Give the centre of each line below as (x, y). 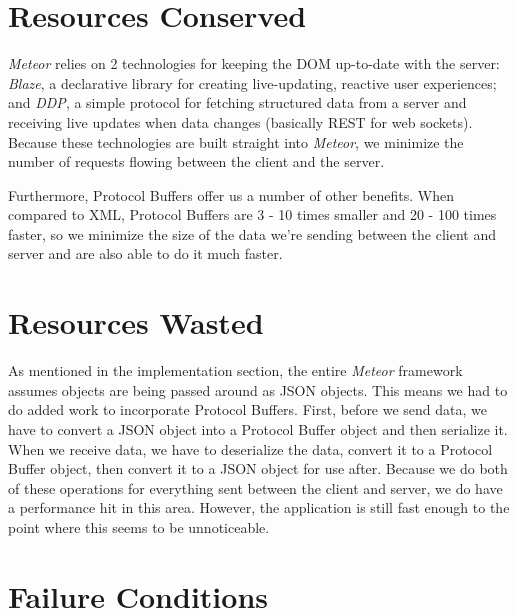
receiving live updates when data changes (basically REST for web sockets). (240, 121)
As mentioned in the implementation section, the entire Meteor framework (235, 370)
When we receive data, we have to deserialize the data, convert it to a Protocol (250, 448)
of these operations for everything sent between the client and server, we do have (255, 487)
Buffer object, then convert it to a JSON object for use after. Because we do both (258, 468)
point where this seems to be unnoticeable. (139, 526)
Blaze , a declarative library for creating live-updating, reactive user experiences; (252, 82)
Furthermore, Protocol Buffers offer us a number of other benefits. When (231, 194)
